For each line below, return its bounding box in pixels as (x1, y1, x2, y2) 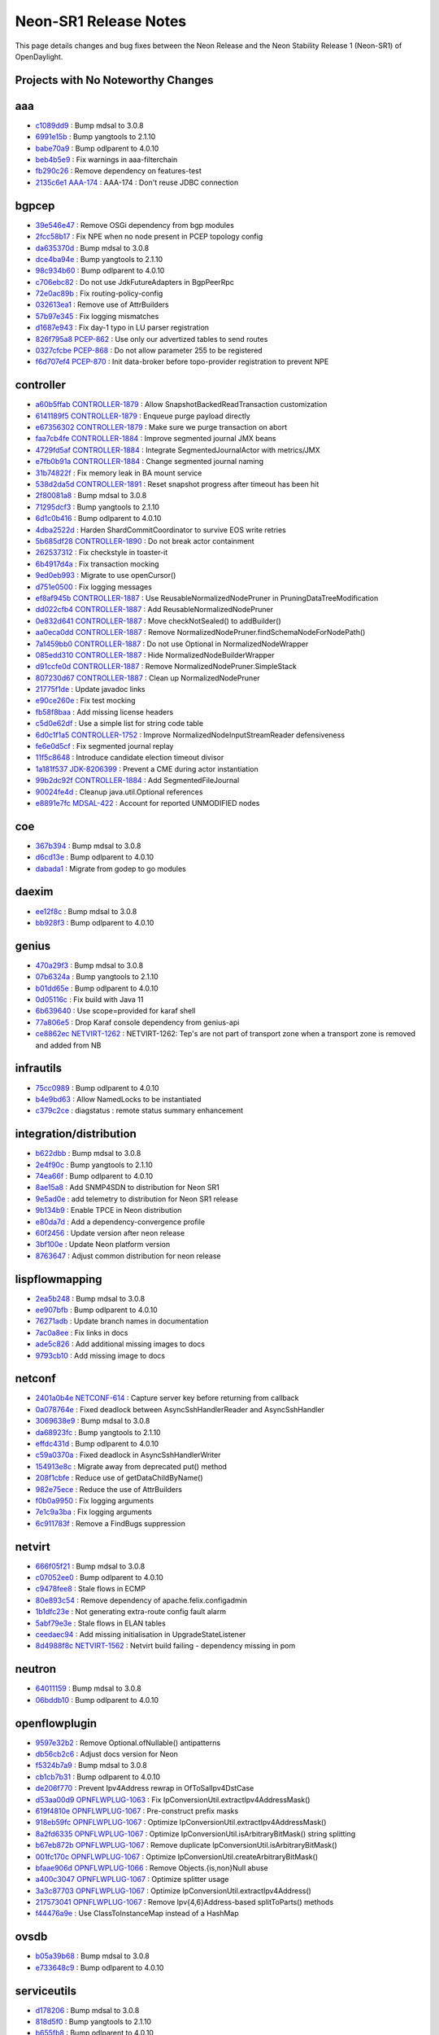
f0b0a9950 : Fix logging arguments (35, 1496, 154, 1505)
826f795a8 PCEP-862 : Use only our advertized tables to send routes (35, 334, 268, 344)
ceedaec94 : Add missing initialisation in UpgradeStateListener (35, 1630, 246, 1639)
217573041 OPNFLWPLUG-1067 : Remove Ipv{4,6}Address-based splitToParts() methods (35, 1897, 334, 1907)
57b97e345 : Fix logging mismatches (35, 311, 159, 321)
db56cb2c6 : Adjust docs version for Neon (35, 1749, 179, 1759)
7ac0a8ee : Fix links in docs (35, 1328, 128, 1337)
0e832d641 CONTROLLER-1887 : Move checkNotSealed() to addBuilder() (35, 615, 282, 626)
